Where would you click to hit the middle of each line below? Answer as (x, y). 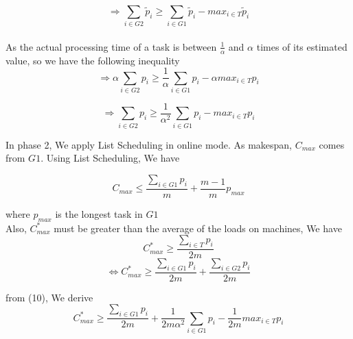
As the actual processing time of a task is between (111, 46)
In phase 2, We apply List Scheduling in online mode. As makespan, (149, 144)
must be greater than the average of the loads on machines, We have (198, 228)
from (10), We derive (49, 297)
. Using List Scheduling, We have (110, 158)
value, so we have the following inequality (93, 60)
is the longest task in (99, 213)
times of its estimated (302, 46)
